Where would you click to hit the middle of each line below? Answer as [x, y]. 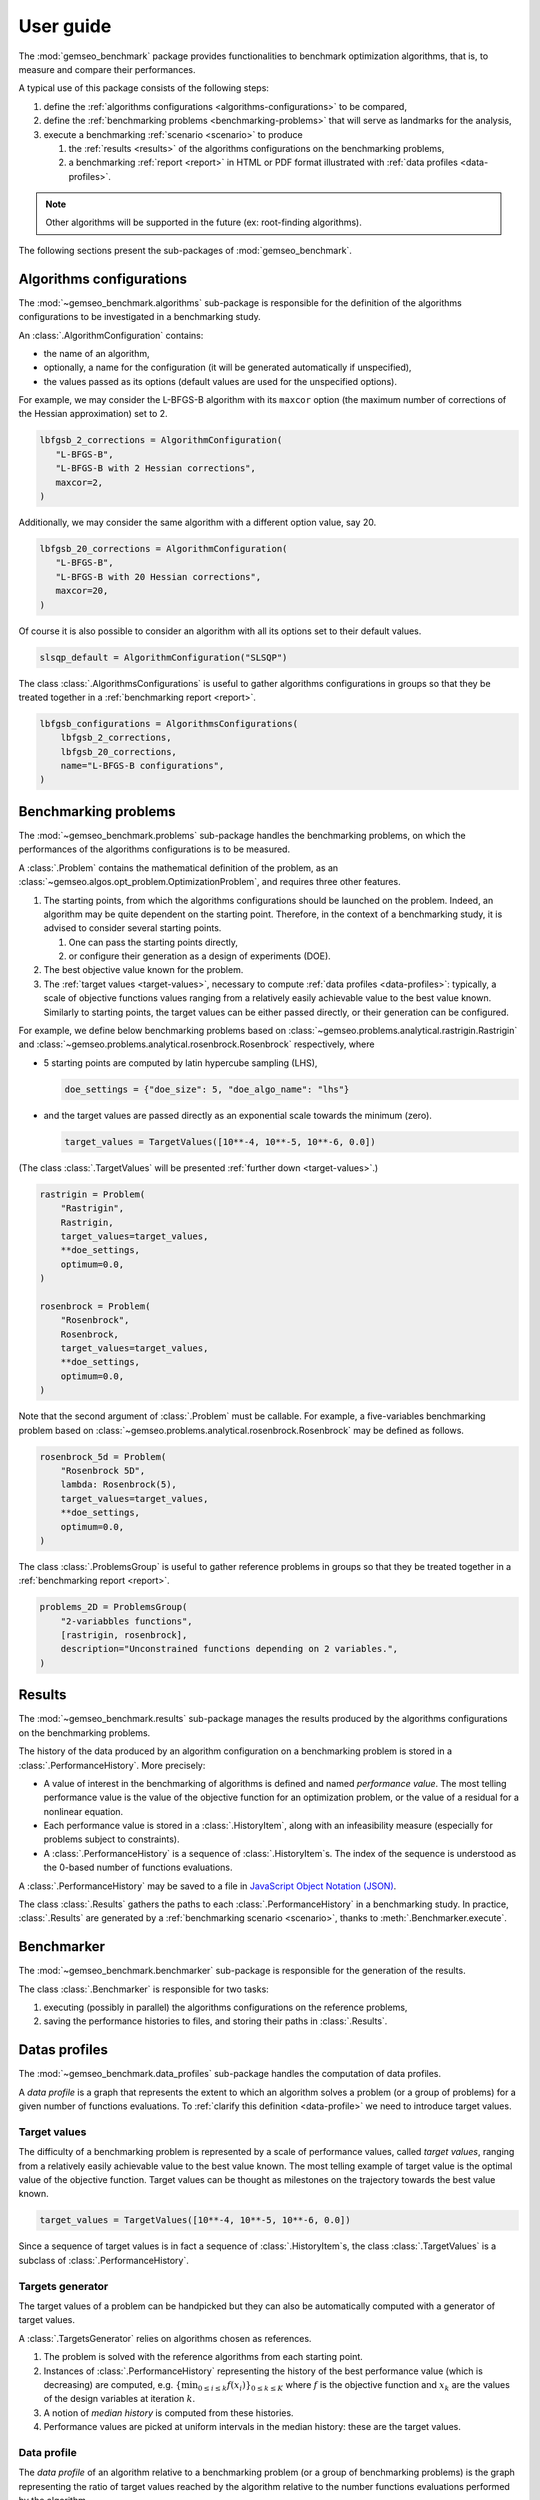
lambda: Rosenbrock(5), [118, 1484]
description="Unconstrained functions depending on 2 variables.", [229, 1649]
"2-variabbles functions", [127, 1621]
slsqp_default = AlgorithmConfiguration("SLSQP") [163, 657]
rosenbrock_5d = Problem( [103, 1456]
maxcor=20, [82, 591]
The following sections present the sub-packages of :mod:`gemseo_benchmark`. [185, 250]
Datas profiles [63, 2050]
